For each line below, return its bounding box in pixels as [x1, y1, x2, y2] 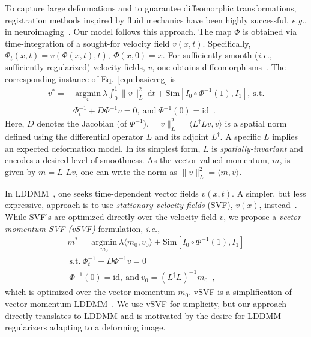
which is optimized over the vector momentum [5, 285, 175, 298]
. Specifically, [202, 37, 251, 49]
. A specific [220, 130, 261, 143]
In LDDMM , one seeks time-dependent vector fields [5, 186, 199, 199]
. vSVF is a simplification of [189, 285, 292, 298]
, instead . [259, 198, 297, 211]
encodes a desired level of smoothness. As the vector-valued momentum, [5, 154, 270, 166]
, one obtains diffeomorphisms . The [152, 60, 286, 73]
